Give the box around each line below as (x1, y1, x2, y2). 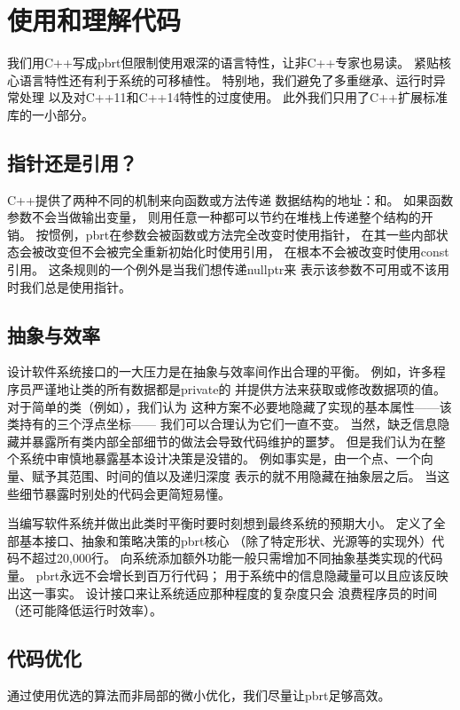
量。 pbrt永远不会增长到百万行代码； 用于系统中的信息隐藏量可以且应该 (7, 566, 424, 584)
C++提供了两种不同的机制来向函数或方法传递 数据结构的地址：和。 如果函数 (7, 190, 454, 209)
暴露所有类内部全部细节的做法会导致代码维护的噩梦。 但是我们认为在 (31, 431, 433, 450)
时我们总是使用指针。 (7, 277, 131, 296)
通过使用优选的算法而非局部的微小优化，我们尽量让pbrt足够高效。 (7, 685, 391, 704)
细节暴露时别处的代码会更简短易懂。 (19, 484, 230, 502)
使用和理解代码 (7, 2, 182, 38)
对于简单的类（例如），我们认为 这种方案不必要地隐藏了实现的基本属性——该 (7, 397, 452, 415)
